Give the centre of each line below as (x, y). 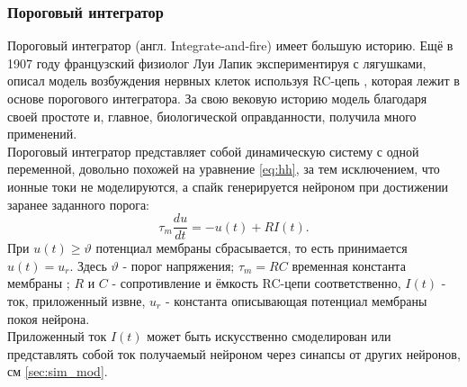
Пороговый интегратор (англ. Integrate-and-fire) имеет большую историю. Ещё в (230, 45)
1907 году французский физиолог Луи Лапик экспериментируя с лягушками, (217, 63)
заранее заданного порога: (79, 204)
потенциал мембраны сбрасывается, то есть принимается (251, 248)
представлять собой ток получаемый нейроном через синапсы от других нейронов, (234, 353)
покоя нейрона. (49, 318)
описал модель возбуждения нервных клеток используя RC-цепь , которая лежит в (233, 81)
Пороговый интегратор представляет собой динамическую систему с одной (213, 151)
